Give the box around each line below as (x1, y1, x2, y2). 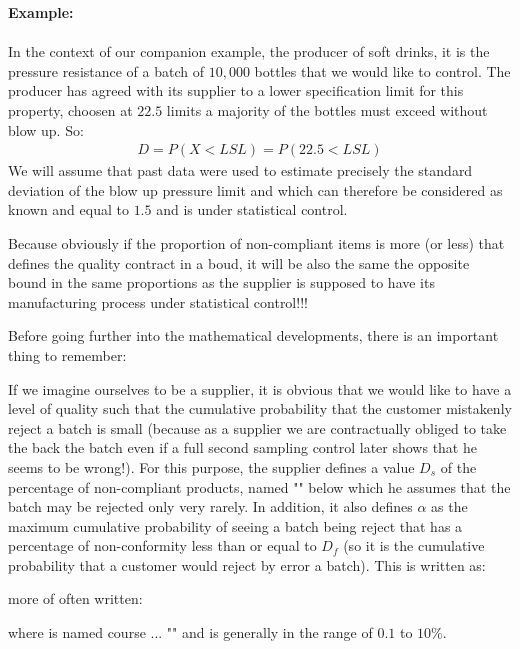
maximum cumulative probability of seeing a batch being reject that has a (8, 515, 463, 536)
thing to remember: (8, 344, 127, 365)
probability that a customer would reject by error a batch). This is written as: (8, 554, 486, 575)
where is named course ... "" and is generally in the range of (8, 622, 373, 643)
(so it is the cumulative (343, 535, 485, 556)
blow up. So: (8, 119, 84, 140)
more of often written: (8, 588, 143, 609)
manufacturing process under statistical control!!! (8, 291, 308, 312)
